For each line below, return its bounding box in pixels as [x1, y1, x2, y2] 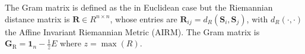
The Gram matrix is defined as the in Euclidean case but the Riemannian [5, 1, 273, 13]
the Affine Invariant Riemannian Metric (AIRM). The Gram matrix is [5, 25, 260, 38]
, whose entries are [110, 12, 177, 25]
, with [246, 12, 268, 25]
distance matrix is [5, 12, 70, 25]
